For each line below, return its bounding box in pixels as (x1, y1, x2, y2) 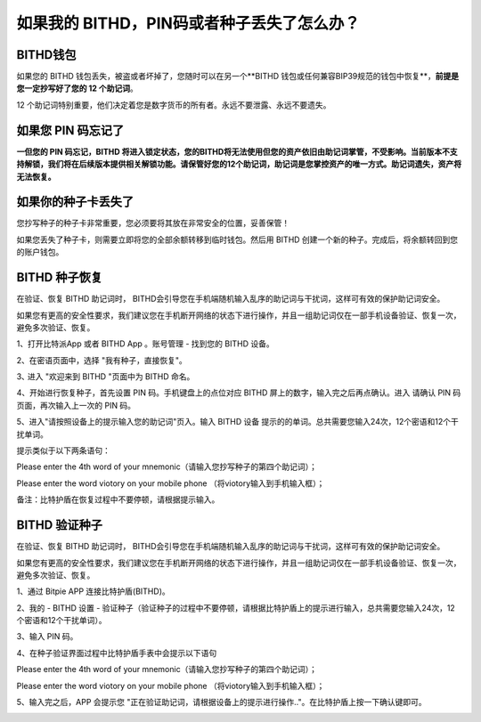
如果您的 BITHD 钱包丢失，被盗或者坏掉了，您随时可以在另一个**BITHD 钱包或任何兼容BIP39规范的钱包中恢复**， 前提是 (16, 71, 459, 82)
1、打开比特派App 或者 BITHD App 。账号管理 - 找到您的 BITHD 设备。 (16, 338, 275, 349)
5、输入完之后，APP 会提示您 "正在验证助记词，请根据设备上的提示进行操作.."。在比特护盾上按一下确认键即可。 (16, 697, 427, 708)
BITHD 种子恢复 (16, 270, 102, 285)
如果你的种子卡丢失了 (16, 194, 134, 209)
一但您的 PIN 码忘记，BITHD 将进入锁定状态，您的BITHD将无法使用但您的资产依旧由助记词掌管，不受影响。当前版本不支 (16, 146, 458, 157)
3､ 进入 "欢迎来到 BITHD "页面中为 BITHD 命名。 (16, 371, 195, 382)
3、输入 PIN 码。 (16, 631, 78, 642)
